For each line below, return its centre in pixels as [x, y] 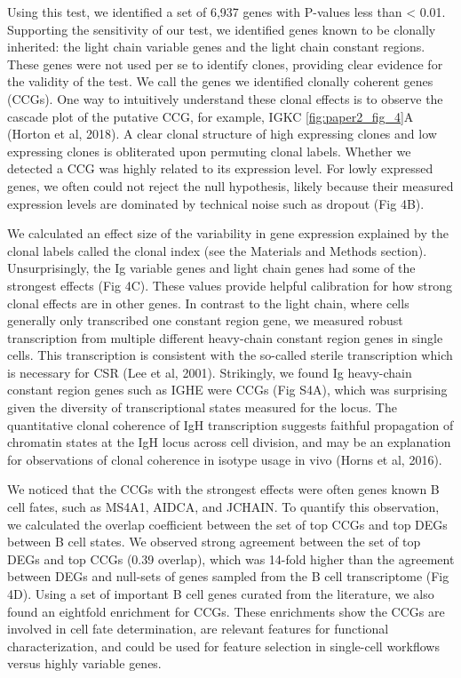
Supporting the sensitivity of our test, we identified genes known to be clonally [222, 29]
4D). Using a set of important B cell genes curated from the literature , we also [221, 594]
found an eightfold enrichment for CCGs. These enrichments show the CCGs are [226, 611]
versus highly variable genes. [84, 663]
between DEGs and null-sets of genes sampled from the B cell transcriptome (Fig [228, 576]
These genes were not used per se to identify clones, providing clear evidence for [225, 64]
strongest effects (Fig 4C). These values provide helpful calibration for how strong [230, 285]
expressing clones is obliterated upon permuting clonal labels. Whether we [209, 151]
